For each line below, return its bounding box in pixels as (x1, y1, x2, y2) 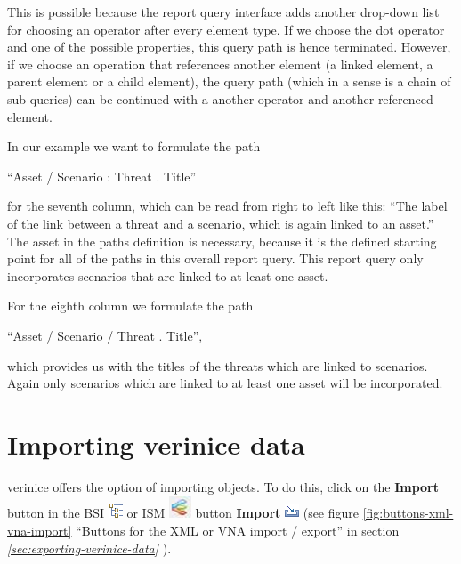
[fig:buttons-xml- (362, 504, 454, 522)
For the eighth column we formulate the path (7, 296, 254, 315)
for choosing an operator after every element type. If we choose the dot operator (7, 20, 445, 38)
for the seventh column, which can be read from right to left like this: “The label (7, 197, 448, 215)
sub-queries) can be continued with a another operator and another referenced (7, 89, 433, 108)
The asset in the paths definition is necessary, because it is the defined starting (7, 231, 437, 250)
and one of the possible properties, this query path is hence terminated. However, (7, 37, 451, 56)
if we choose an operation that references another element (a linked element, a (7, 54, 433, 73)
